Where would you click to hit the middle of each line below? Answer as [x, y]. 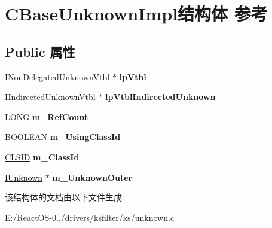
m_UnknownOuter [92, 177]
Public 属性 [40, 51]
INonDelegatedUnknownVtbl [57, 76]
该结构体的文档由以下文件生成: [65, 197]
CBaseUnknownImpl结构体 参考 [136, 13]
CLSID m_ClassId [42, 156]
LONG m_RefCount [47, 116]
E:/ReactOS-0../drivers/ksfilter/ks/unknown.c [90, 217]
